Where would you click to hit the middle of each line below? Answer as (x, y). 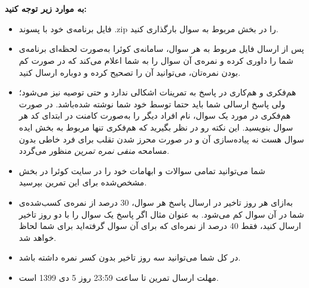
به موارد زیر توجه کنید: (46, 9)
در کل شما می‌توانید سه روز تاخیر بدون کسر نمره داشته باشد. (130, 257)
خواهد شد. (37, 237)
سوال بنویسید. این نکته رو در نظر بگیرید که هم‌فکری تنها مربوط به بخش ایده (156, 127)
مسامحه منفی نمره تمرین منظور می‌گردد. (94, 151)
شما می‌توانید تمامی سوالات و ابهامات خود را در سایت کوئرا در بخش (142, 170)
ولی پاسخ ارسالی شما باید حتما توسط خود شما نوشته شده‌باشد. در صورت (152, 103)
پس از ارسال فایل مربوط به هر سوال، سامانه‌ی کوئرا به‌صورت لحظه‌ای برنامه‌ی (161, 49)
